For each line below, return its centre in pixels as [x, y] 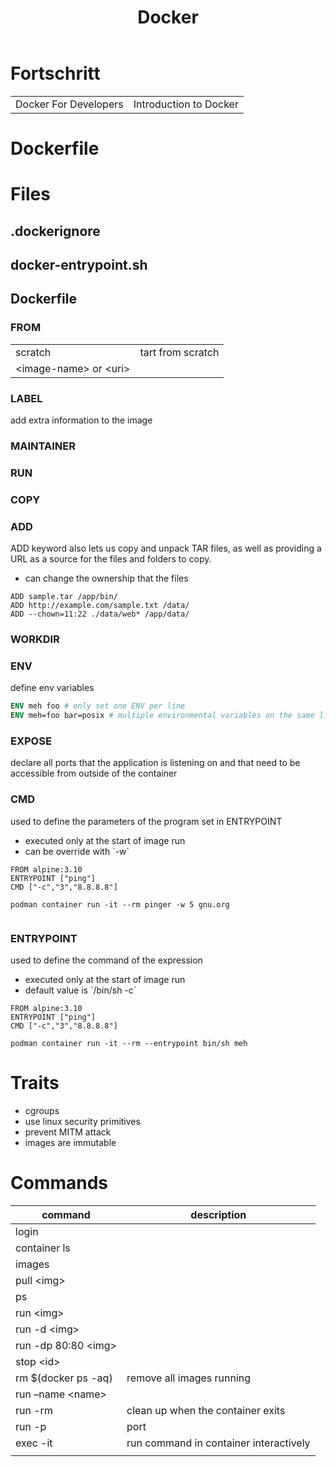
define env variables [52, 688]
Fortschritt [55, 73]
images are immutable [70, 1142]
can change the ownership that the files [106, 578]
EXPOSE [31, 741]
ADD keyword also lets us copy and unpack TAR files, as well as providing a [166, 548]
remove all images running [189, 1378]
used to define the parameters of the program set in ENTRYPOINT [146, 821]
